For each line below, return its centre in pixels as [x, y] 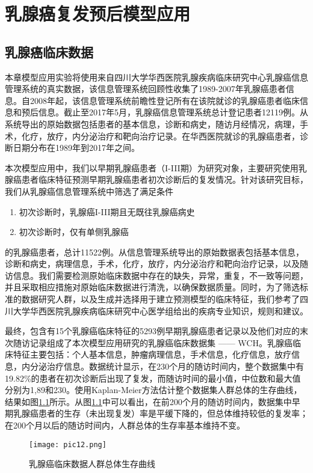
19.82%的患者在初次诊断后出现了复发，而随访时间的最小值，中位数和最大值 [153, 378]
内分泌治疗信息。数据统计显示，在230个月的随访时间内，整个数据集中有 [163, 366]
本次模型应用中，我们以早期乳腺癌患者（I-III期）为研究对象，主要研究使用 [152, 167]
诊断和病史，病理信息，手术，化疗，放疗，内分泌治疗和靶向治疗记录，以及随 [156, 264]
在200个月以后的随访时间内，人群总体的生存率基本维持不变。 [125, 425]
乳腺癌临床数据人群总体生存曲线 [92, 464]
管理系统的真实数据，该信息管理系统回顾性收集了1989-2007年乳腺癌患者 [145, 89]
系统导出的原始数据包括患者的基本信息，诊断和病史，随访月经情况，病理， [152, 124]
